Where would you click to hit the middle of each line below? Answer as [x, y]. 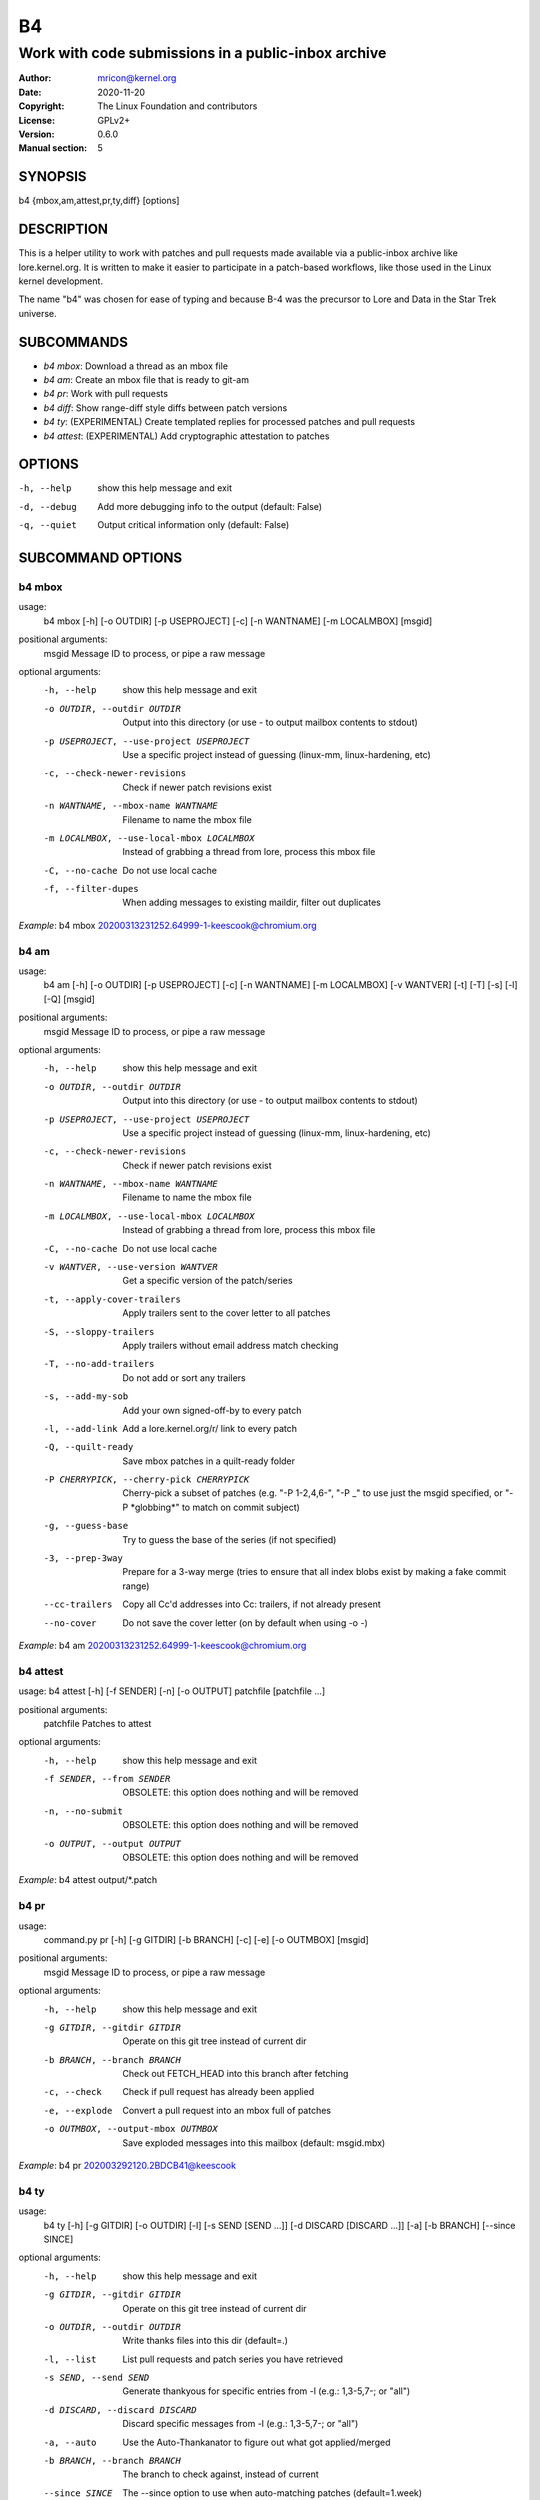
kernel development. [61, 281]
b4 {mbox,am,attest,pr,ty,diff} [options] [99, 201]
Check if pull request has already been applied [218, 2092]
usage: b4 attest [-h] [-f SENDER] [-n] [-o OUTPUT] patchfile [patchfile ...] [172, 1691]
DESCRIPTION [63, 229]
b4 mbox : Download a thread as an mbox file [136, 366]
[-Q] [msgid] [69, 999]
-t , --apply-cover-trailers [112, 1299]
